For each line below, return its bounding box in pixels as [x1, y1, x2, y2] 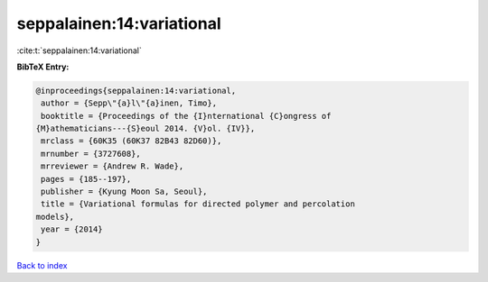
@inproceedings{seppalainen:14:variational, [35, 86, 237, 96]
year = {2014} [41, 224, 103, 234]
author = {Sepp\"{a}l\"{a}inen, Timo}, [41, 98, 217, 108]
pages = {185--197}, [41, 174, 132, 184]
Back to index [16, 259, 68, 270]
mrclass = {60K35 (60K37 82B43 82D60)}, [41, 136, 222, 146]
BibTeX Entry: [16, 61, 70, 72]
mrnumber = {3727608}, [41, 149, 142, 159]
